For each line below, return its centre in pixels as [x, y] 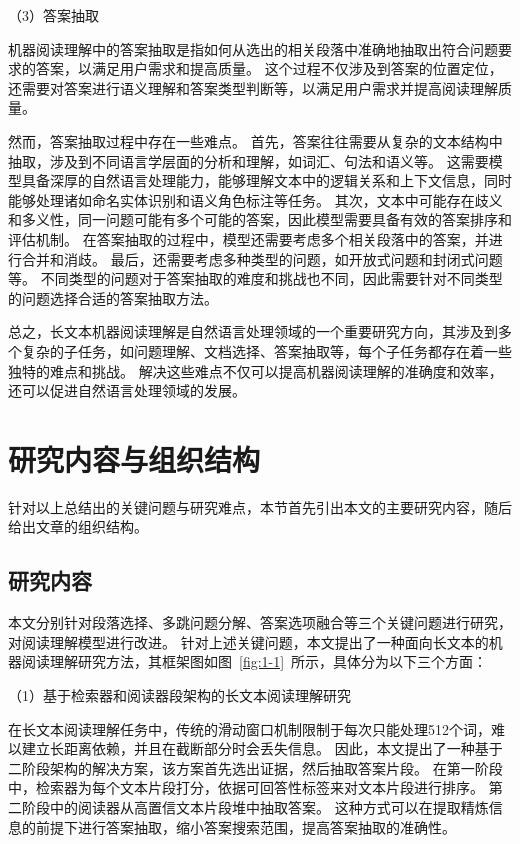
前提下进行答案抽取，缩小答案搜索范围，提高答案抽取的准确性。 [245, 826]
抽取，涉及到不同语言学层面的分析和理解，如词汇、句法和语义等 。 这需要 [248, 160]
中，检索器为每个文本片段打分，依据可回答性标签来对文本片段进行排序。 [246, 787]
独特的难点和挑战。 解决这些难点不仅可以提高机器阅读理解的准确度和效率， [255, 370]
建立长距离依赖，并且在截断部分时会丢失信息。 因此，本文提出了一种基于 [262, 748]
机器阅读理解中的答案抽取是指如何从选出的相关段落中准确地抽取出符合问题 [253, 48]
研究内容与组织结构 [134, 458]
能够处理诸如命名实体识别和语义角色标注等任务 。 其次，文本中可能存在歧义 [255, 199]
